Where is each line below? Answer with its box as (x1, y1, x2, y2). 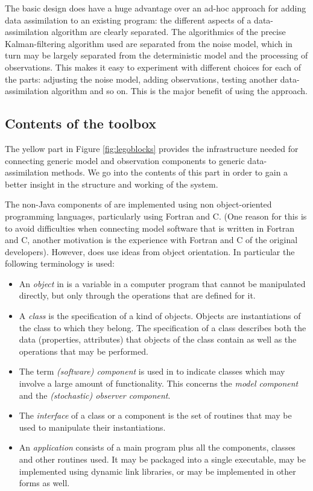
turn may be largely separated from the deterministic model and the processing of (5, 49, 308, 62)
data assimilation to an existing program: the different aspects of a (5, 13, 251, 26)
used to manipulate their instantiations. (19, 420, 166, 433)
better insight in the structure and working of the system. (5, 177, 218, 190)
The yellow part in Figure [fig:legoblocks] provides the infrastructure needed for (5, 142, 299, 154)
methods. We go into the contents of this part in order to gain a (51, 166, 288, 179)
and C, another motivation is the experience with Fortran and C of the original (5, 233, 298, 246)
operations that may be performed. (19, 344, 148, 357)
